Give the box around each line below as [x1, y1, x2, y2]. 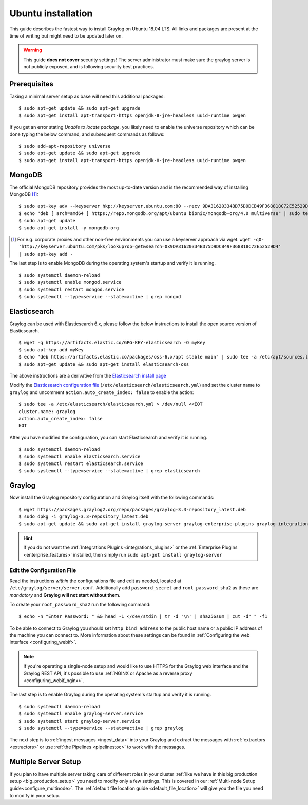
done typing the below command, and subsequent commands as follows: [9, 131, 165, 137]
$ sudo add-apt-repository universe [18, 143, 111, 149]
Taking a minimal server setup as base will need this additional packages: [9, 93, 165, 100]
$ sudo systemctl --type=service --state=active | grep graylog [18, 725, 184, 731]
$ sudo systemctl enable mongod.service [18, 279, 122, 285]
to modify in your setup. [9, 792, 60, 798]
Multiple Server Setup [9, 757, 82, 766]
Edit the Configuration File [9, 567, 76, 574]
